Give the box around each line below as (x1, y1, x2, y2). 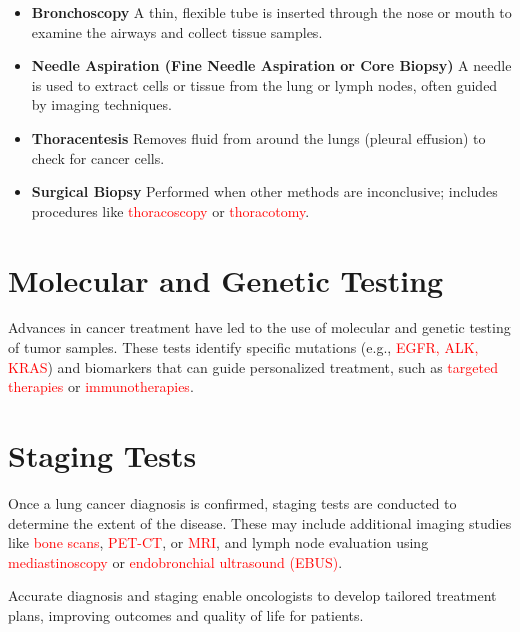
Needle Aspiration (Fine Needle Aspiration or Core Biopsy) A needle (31, 55, 512, 76)
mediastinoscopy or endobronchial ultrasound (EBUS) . (8, 551, 343, 572)
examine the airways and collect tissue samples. (31, 21, 323, 42)
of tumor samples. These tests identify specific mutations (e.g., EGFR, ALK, (8, 337, 479, 358)
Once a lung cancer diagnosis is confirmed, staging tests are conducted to (8, 492, 457, 513)
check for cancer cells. (31, 147, 165, 168)
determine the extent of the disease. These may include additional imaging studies (8, 512, 512, 533)
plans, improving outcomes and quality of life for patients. (8, 604, 364, 625)
